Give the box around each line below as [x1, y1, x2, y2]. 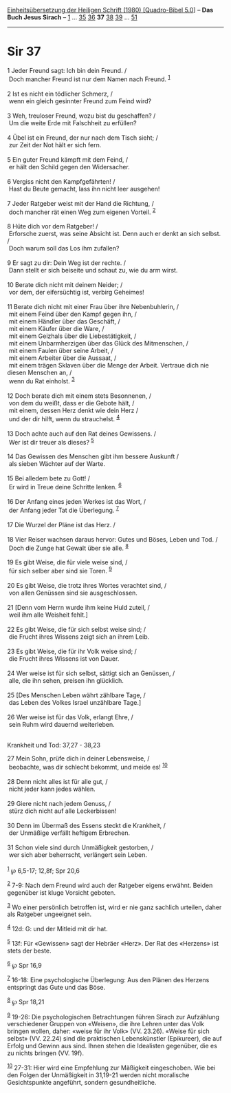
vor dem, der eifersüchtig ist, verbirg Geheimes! [8, 288, 144, 297]
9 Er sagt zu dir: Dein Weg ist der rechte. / [7, 259, 126, 267]
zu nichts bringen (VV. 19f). [7, 1049, 85, 1057]
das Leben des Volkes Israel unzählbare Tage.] [8, 698, 142, 706]
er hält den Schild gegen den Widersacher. [8, 162, 131, 171]
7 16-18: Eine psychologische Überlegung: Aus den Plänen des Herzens [7, 975, 210, 984]
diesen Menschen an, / [7, 368, 72, 377]
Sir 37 [7, 44, 41, 59]
